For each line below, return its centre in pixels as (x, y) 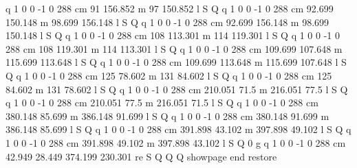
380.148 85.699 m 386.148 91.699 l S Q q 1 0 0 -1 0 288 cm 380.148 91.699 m (167, 116)
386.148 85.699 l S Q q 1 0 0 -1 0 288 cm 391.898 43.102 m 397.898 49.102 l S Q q (178, 129)
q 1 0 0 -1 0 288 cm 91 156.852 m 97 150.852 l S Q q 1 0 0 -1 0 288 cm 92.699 (170, 8)
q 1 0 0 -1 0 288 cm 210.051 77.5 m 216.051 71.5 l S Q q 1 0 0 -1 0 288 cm (162, 103)
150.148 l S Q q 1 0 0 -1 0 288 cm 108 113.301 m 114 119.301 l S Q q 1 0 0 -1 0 (173, 35)
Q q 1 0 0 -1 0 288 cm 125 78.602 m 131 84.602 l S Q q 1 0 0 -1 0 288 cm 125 (169, 75)
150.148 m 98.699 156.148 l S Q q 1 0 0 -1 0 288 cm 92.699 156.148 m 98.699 (167, 22)
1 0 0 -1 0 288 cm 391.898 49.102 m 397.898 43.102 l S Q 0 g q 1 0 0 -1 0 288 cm (176, 142)
